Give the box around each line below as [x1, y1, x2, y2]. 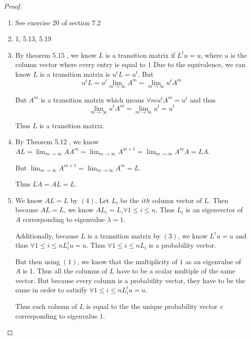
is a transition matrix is [40, 68, 110, 79]
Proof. [4, 1, 22, 11]
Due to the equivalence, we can [153, 59, 246, 69]
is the [231, 50, 247, 60]
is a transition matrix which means [41, 94, 144, 104]
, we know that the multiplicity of [77, 256, 178, 266]
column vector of [152, 195, 202, 205]
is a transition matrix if [105, 50, 175, 60]
